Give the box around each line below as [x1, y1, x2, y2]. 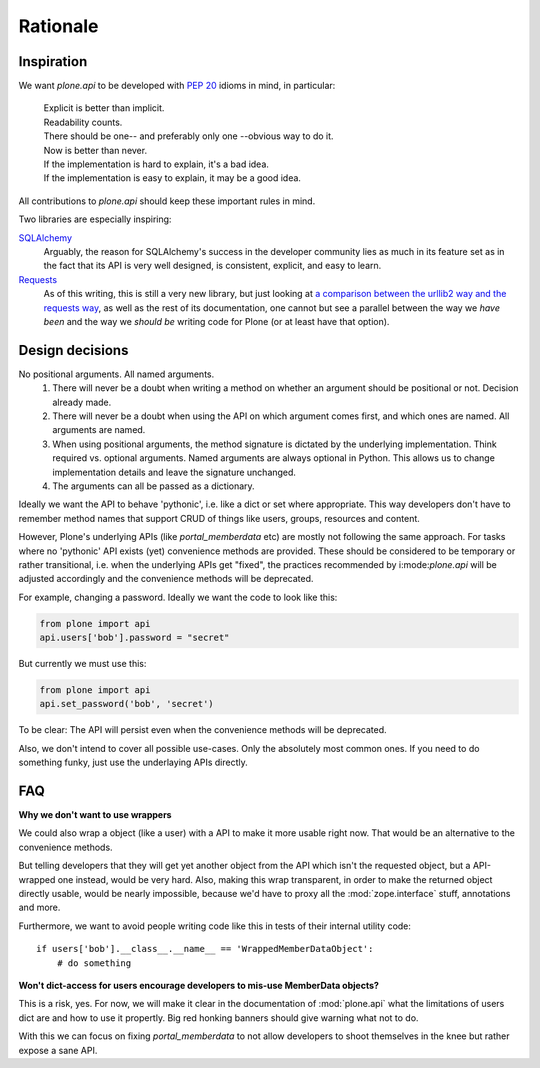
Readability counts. [43, 116, 123, 128]
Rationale [18, 15, 99, 37]
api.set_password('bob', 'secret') [39, 698, 214, 710]
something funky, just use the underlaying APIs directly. [18, 756, 249, 769]
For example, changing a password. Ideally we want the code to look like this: [18, 591, 338, 603]
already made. [52, 396, 112, 408]
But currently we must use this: [18, 658, 147, 670]
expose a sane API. [18, 1044, 98, 1056]
